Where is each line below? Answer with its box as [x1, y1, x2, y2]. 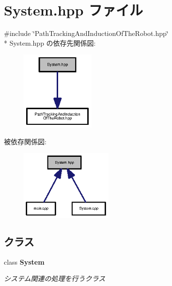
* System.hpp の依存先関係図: [4, 37, 96, 48]
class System [4, 257, 45, 267]
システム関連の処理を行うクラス [4, 273, 106, 283]
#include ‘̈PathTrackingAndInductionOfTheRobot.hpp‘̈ [4, 28, 169, 38]
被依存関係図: [4, 136, 47, 146]
